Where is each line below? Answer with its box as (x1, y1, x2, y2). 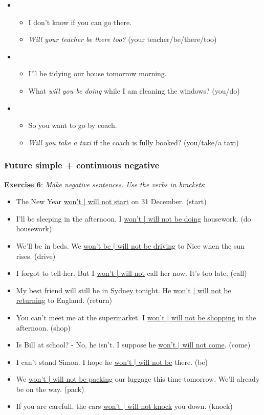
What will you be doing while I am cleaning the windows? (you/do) (28, 85, 240, 96)
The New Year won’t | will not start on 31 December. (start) (16, 196, 207, 207)
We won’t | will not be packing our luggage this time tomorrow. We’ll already (16, 374, 260, 384)
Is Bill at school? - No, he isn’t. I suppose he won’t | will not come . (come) (16, 339, 251, 350)
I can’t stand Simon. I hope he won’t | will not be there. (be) (16, 356, 208, 367)
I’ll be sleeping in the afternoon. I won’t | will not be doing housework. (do (16, 213, 251, 224)
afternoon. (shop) (16, 322, 71, 333)
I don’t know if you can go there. (28, 16, 132, 27)
